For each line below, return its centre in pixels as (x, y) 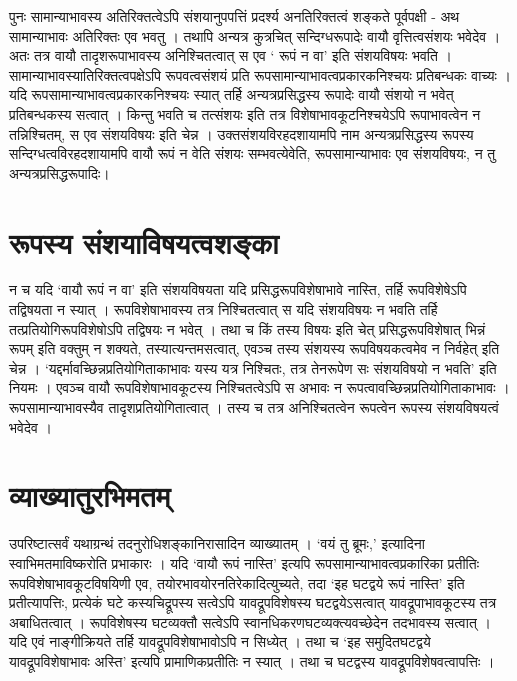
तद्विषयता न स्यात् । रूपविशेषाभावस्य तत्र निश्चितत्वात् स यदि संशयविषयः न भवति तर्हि (223, 309)
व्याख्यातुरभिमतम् (90, 495)
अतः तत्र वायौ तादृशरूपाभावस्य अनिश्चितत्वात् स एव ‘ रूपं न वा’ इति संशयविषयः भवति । (230, 55)
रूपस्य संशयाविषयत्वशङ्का (144, 241)
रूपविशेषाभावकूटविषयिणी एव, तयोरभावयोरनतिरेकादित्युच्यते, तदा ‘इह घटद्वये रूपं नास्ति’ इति (237, 582)
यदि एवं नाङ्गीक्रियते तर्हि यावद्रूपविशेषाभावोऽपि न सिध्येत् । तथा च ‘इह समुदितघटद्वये (220, 641)
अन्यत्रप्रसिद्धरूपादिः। (59, 172)
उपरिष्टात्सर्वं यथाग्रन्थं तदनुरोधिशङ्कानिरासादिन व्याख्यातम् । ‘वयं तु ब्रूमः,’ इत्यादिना (217, 543)
